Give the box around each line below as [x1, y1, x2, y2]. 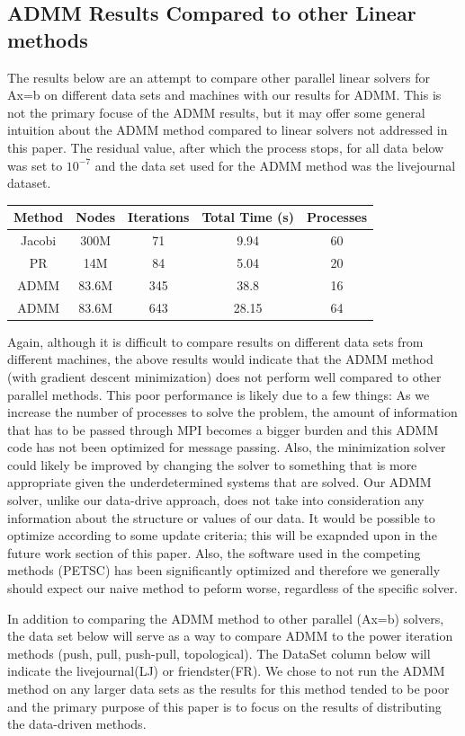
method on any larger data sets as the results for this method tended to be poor [7, 679, 450, 697]
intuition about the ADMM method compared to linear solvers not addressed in [7, 120, 448, 139]
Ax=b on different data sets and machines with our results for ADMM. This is [7, 85, 442, 104]
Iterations [128, 208, 190, 226]
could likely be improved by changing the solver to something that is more [7, 455, 417, 474]
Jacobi [21, 231, 57, 250]
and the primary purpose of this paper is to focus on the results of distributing [7, 696, 442, 715]
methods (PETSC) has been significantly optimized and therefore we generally [7, 561, 441, 580]
